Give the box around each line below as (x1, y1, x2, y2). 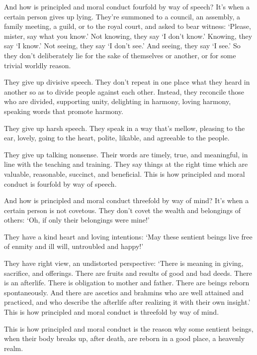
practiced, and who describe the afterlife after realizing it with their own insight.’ (4, 297, 251, 307)
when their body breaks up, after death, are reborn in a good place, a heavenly (4, 333, 245, 344)
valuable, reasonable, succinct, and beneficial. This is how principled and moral (4, 168, 245, 179)
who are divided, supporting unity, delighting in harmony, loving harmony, (4, 96, 231, 107)
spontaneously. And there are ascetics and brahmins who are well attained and (4, 287, 244, 297)
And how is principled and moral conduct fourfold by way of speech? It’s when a (4, 1, 250, 11)
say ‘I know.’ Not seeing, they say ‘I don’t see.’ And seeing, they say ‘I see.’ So (4, 40, 241, 51)
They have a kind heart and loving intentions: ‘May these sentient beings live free (4, 231, 253, 241)
